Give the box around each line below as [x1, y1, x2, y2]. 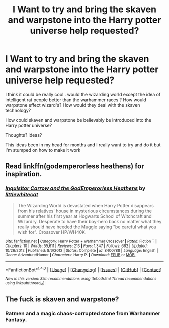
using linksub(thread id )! [5, 281, 46, 286]
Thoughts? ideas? [5, 132, 42, 138]
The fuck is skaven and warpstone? [5, 295, 119, 303]
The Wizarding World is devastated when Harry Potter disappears [17, 202, 154, 208]
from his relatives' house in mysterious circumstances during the [17, 208, 152, 214]
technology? [5, 107, 31, 113]
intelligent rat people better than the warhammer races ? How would [5, 97, 147, 103]
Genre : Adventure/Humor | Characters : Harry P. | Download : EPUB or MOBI [5, 252, 136, 257]
